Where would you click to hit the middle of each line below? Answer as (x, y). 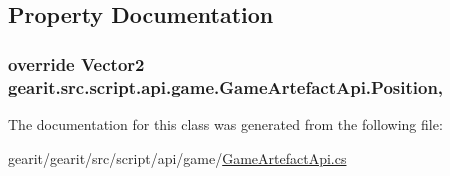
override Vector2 (76, 63)
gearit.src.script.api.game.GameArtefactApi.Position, (226, 86)
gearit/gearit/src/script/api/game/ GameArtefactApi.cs (177, 157)
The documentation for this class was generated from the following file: (225, 123)
